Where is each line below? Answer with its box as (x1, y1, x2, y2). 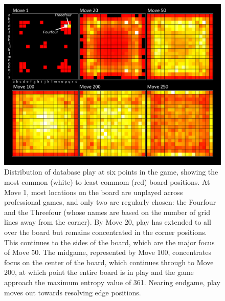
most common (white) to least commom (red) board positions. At (4, 177, 210, 187)
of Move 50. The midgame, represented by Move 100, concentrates (4, 247, 212, 257)
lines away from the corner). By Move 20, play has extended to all (4, 217, 211, 227)
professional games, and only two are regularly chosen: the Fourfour (4, 197, 216, 207)
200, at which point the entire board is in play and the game (4, 267, 194, 277)
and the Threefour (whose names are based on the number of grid (4, 206, 210, 217)
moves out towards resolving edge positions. (4, 287, 141, 297)
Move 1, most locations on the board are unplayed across (4, 186, 183, 197)
